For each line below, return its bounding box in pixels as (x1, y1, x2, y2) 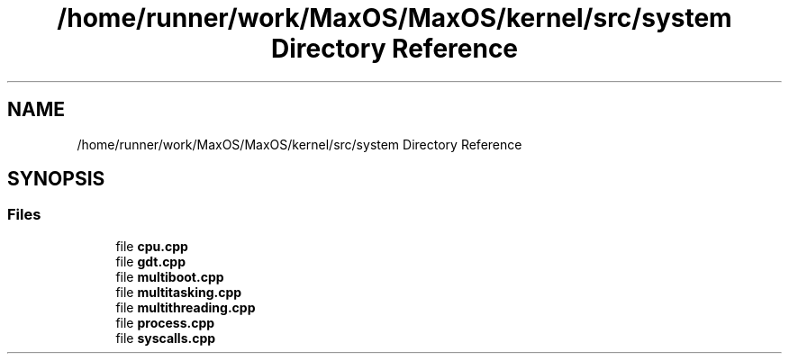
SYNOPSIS (7, 167, 105, 191)
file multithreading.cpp (115, 299, 256, 315)
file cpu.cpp (115, 238, 188, 254)
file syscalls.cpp (115, 329, 216, 346)
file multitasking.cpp (115, 284, 242, 300)
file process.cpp (115, 314, 215, 330)
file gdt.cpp (115, 253, 186, 269)
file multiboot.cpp (115, 268, 224, 284)
